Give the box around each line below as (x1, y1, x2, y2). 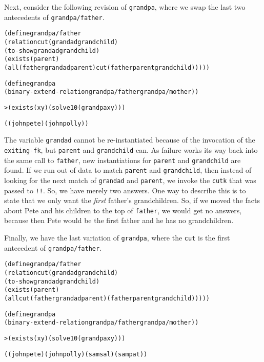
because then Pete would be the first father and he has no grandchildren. (4, 215, 234, 226)
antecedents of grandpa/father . (4, 11, 105, 22)
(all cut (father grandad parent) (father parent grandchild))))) (4, 294, 210, 302)
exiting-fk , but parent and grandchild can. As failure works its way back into (4, 144, 258, 155)
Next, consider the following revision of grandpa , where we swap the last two (4, 2, 246, 12)
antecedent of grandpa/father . (4, 242, 102, 253)
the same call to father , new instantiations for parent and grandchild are (4, 154, 241, 165)
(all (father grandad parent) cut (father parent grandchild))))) (4, 64, 210, 71)
